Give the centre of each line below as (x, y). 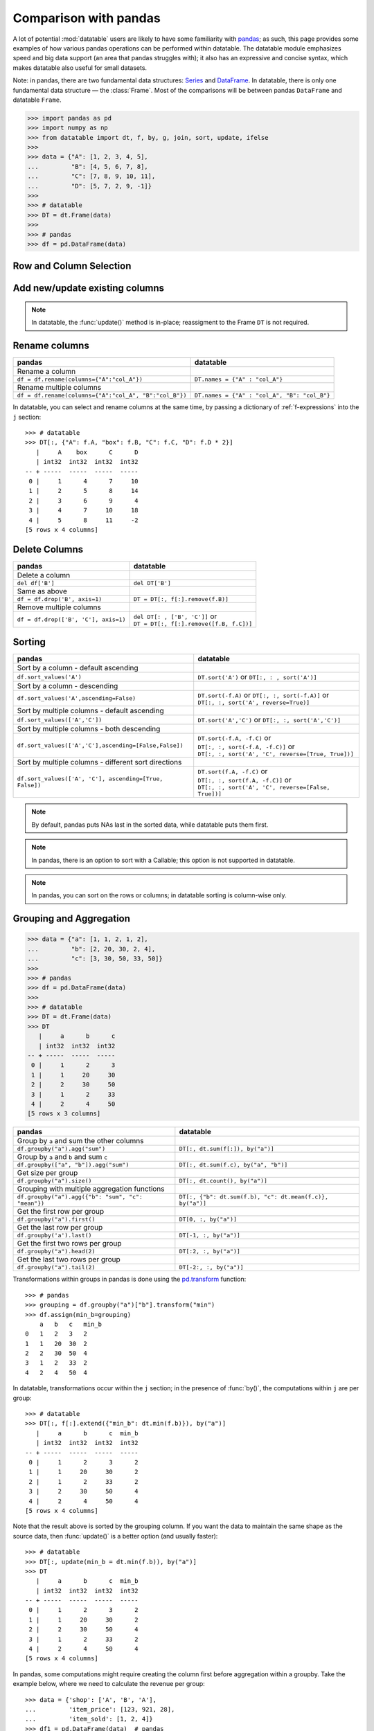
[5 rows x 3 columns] (64, 1114)
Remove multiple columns (59, 607)
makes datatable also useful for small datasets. (80, 68)
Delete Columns (48, 549)
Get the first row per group (60, 1212)
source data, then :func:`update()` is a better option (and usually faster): (115, 1536)
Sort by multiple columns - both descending (89, 729)
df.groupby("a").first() (56, 1220)
